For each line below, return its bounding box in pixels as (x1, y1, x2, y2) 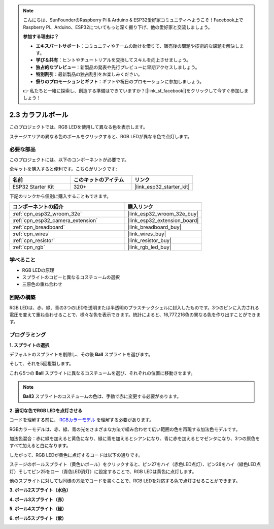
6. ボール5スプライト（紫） (9, 515, 66, 521)
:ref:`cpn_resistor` (12, 237, 55, 244)
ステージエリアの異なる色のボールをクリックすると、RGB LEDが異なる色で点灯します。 (9, 133, 192, 139)
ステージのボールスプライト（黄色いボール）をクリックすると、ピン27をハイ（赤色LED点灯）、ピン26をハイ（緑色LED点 (9, 461, 261, 468)
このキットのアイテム (73, 176, 124, 183)
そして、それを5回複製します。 (9, 361, 74, 367)
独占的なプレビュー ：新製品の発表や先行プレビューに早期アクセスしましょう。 (36, 64, 200, 70)
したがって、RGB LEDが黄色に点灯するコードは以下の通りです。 (9, 452, 143, 458)
